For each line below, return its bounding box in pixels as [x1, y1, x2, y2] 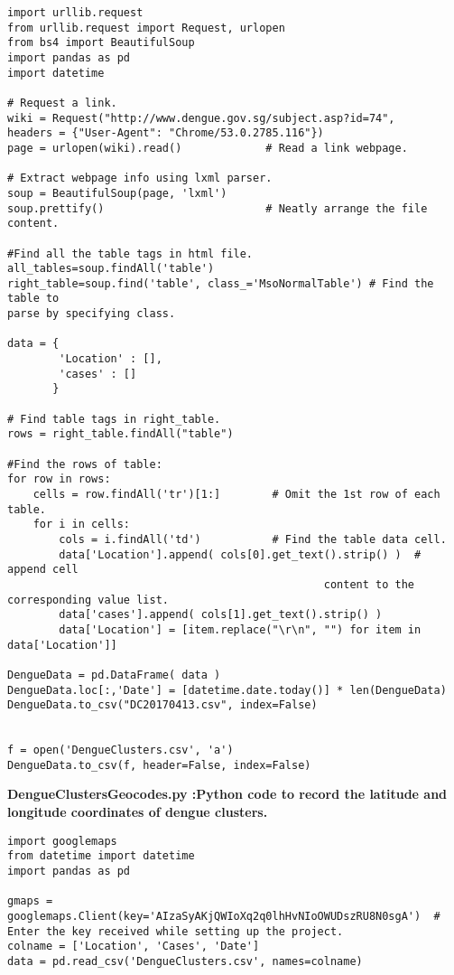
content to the [323, 577, 415, 591]
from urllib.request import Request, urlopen [7, 21, 285, 34]
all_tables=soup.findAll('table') [7, 262, 215, 276]
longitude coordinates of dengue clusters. [7, 802, 268, 821]
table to [7, 292, 60, 305]
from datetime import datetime [7, 849, 195, 863]
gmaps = [7, 895, 53, 908]
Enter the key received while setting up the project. [7, 924, 344, 938]
